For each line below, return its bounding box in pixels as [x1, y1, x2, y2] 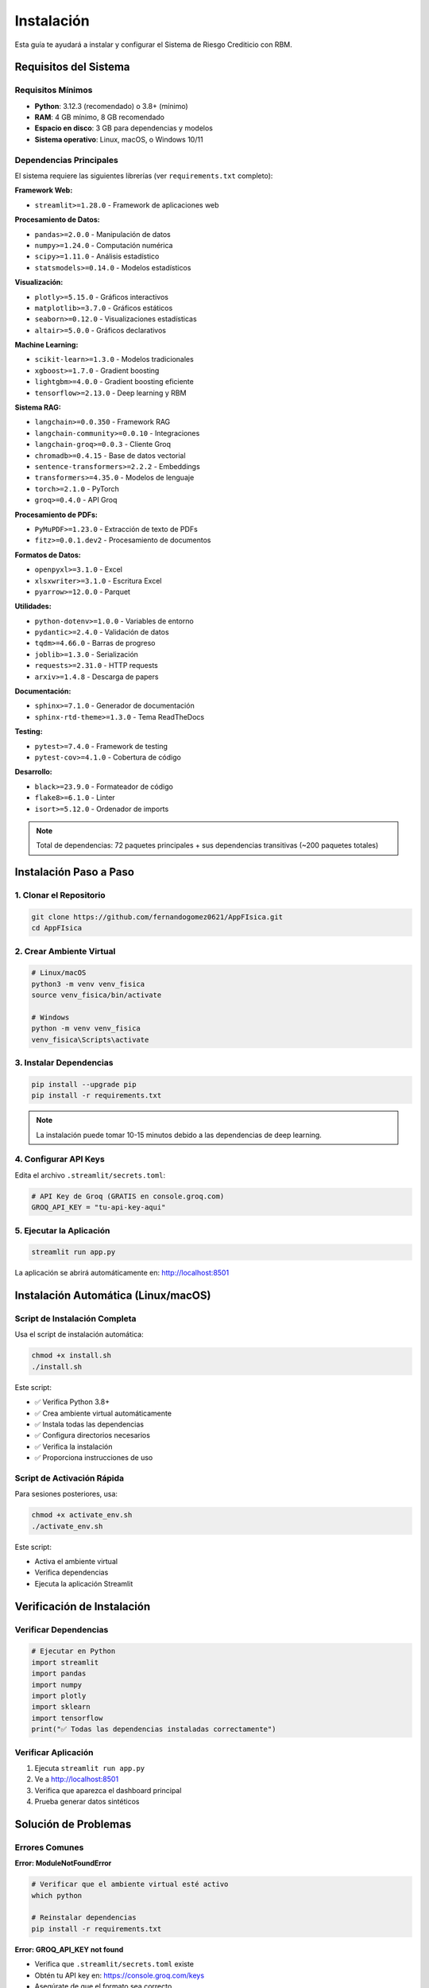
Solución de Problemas [14, 1817, 132, 1831]
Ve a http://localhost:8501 [34, 1774, 119, 1784]
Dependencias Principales [14, 154, 118, 165]
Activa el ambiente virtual [34, 1557, 118, 1567]
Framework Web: [14, 185, 73, 195]
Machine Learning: [14, 340, 79, 350]
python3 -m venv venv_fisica [31, 979, 145, 988]
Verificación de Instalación [14, 1599, 151, 1613]
